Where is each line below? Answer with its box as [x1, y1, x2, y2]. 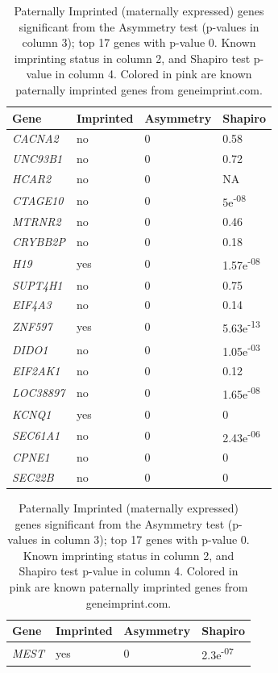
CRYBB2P [12, 233, 65, 250]
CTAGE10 [12, 191, 64, 208]
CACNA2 [12, 130, 59, 147]
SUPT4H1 [12, 276, 63, 293]
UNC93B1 [12, 150, 63, 167]
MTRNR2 [12, 213, 61, 230]
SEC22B [12, 468, 54, 485]
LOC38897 [12, 383, 65, 400]
